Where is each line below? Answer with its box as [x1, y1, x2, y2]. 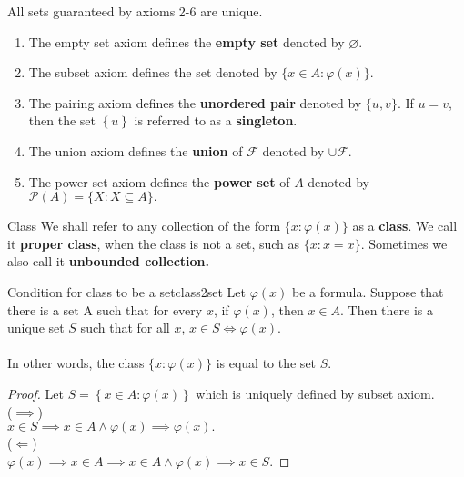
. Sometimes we [360, 234, 448, 253]
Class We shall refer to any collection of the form [7, 216, 281, 235]
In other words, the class [7, 353, 145, 373]
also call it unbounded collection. [7, 252, 209, 271]
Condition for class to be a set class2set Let [7, 282, 246, 301]
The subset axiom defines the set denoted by [28, 63, 277, 82]
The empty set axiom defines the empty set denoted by [28, 32, 345, 51]
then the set [28, 111, 96, 130]
